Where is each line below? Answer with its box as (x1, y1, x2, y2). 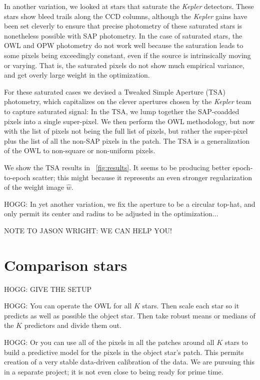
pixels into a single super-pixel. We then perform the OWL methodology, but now (4, 116, 255, 126)
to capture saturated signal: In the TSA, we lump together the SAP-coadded (4, 106, 239, 116)
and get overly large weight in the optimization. (4, 70, 150, 80)
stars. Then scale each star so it (142, 300, 239, 311)
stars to (224, 336, 248, 347)
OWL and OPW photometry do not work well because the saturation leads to (4, 40, 243, 51)
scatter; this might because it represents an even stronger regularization (32, 172, 252, 182)
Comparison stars (4, 254, 127, 275)
